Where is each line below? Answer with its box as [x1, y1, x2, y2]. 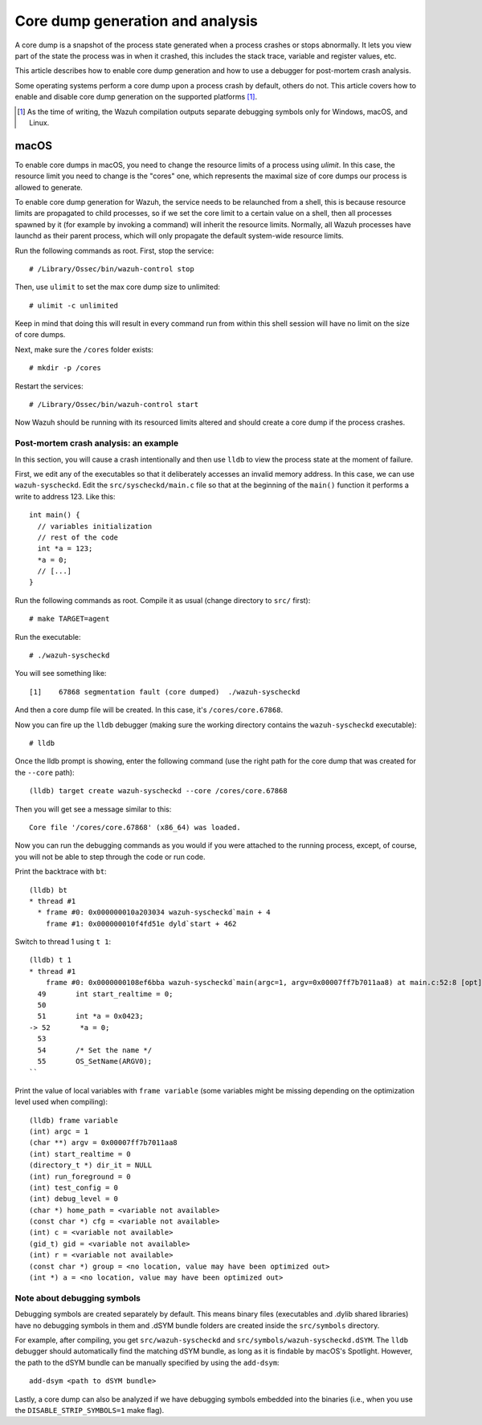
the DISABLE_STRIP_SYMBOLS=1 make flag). [14, 1405, 165, 1415]
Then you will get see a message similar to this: [14, 804, 172, 814]
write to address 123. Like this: [14, 491, 116, 501]
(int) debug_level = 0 [29, 1195, 119, 1203]
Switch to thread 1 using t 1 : [14, 937, 112, 947]
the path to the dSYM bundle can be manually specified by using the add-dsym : [14, 1358, 280, 1367]
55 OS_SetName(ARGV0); [37, 1057, 153, 1065]
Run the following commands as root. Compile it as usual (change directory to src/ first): [14, 595, 311, 605]
